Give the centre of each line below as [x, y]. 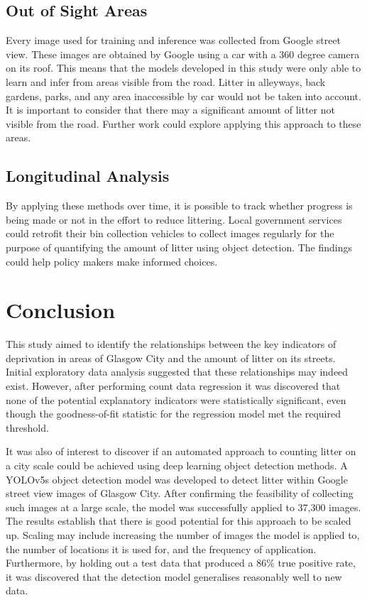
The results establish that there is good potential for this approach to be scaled [179, 521]
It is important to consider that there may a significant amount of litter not [170, 110]
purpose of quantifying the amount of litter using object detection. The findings [179, 247]
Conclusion [61, 310]
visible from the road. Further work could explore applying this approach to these [183, 123]
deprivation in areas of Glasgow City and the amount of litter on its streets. [171, 358]
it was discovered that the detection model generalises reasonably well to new [174, 576]
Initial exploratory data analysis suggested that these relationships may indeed [177, 372]
